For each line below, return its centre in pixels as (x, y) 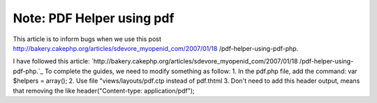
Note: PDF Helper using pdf (94, 18)
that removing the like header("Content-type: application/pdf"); (104, 90)
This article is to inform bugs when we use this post (87, 39)
